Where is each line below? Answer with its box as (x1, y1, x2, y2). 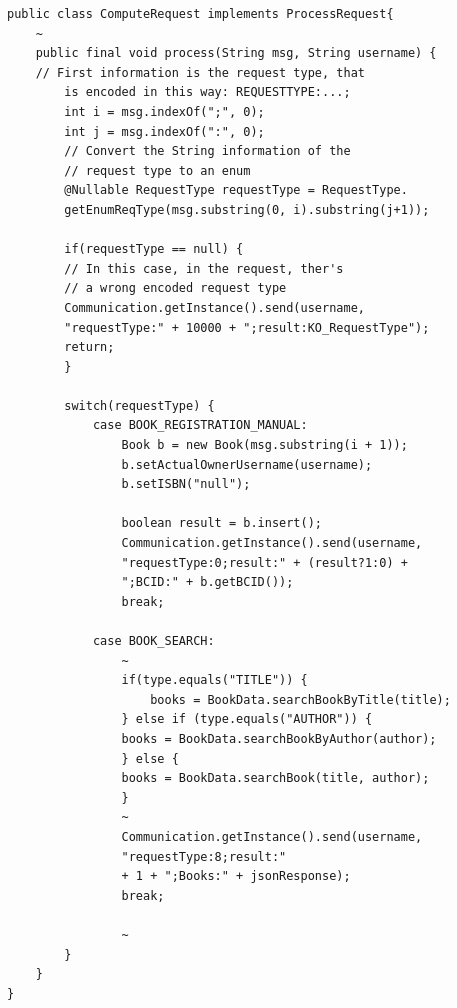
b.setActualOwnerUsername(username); (121, 457, 373, 472)
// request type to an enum (64, 163, 251, 178)
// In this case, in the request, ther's (64, 261, 344, 276)
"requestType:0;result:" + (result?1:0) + (121, 555, 408, 570)
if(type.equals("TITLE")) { (121, 673, 308, 688)
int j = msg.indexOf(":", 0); (64, 124, 265, 139)
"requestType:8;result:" (121, 849, 287, 864)
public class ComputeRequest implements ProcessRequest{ (7, 7, 394, 21)
